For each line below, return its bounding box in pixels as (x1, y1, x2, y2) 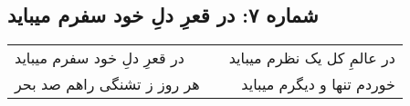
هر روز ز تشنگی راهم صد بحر (15, 73, 200, 95)
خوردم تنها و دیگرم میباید (241, 73, 395, 95)
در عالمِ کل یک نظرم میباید (228, 47, 395, 69)
